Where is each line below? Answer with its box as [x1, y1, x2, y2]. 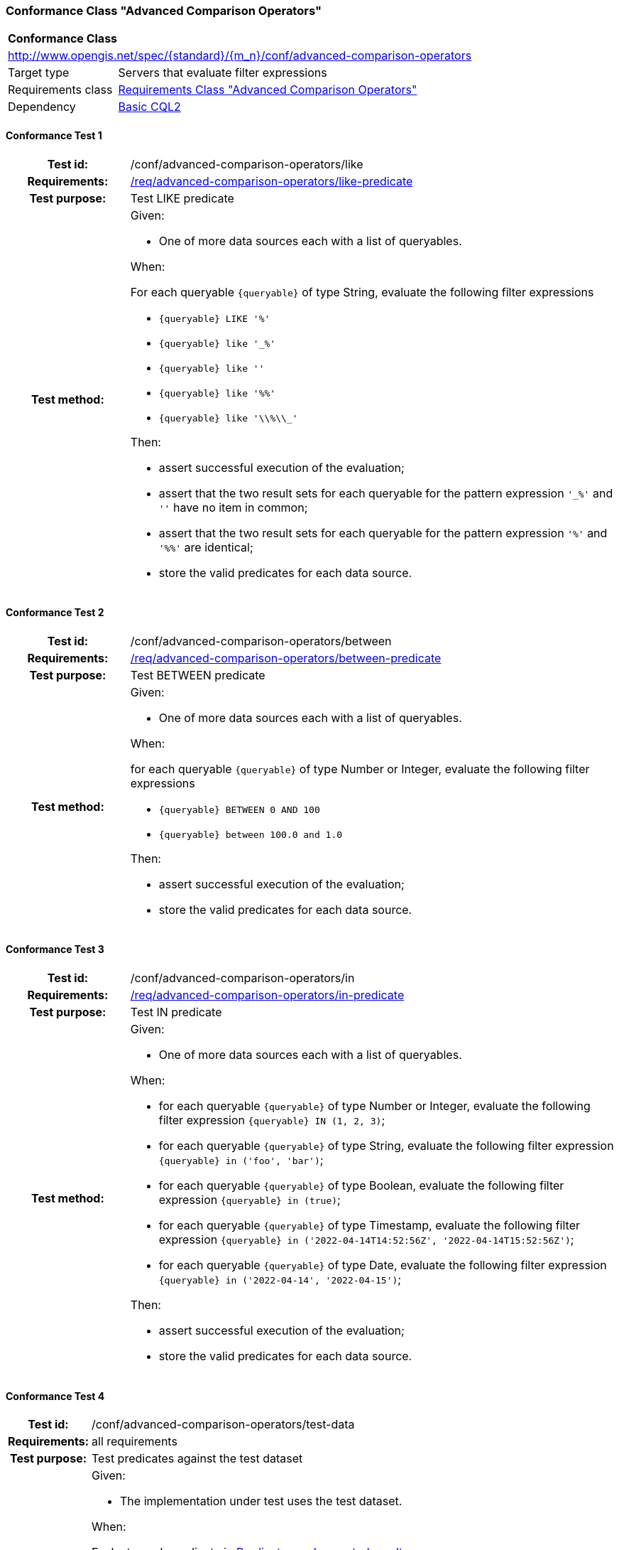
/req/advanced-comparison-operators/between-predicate [130, 650, 442, 665]
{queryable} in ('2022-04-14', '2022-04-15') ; [158, 1272, 402, 1287]
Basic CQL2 [118, 99, 181, 114]
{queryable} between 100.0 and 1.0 [158, 829, 343, 840]
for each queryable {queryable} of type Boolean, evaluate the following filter [158, 1178, 564, 1193]
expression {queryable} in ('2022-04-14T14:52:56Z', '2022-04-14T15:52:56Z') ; [158, 1232, 574, 1247]
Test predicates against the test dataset [92, 1451, 303, 1466]
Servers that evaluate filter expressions [118, 65, 327, 80]
